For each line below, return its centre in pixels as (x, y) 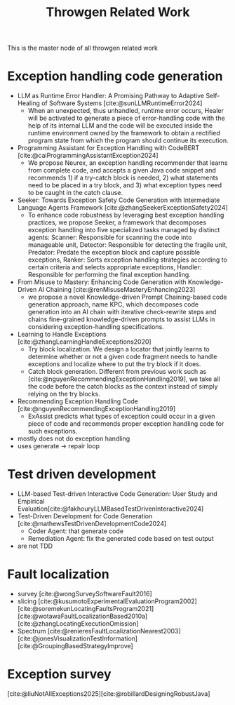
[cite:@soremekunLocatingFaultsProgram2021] (86, 609)
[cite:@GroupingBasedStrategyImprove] (75, 646)
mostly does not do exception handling (74, 438)
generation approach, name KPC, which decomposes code (113, 304)
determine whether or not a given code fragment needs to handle (122, 357)
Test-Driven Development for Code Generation (85, 516)
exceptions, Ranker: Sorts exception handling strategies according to (128, 260)
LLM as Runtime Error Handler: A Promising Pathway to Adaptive (111, 96)
